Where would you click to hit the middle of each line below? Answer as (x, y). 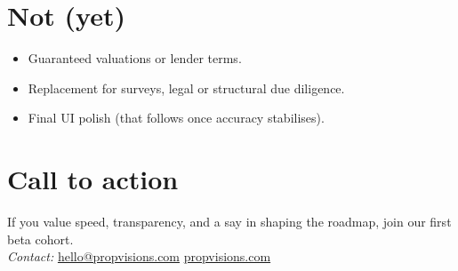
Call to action (93, 179)
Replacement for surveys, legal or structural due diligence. (186, 88)
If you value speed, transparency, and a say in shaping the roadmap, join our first (229, 222)
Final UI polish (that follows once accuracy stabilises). (176, 118)
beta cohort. (40, 239)
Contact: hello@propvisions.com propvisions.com (139, 256)
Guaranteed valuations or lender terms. (135, 58)
